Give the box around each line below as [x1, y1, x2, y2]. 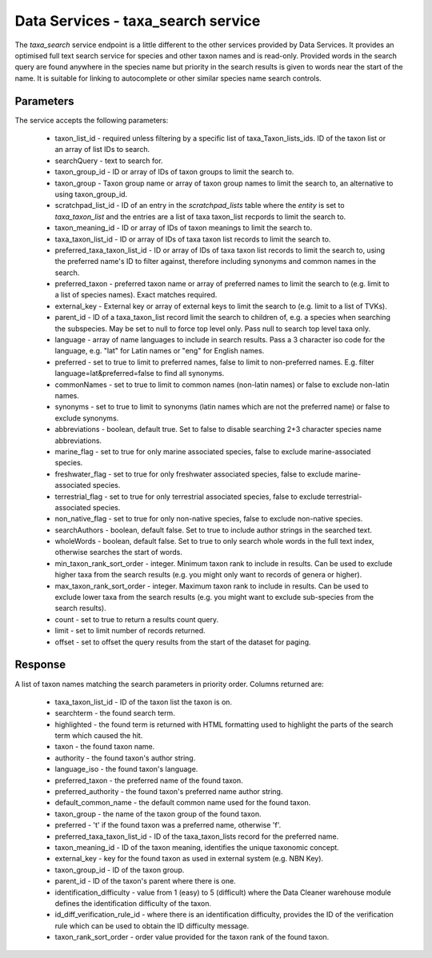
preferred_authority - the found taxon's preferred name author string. [54, 787, 283, 796]
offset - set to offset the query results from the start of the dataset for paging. [54, 637, 311, 647]
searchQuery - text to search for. [54, 156, 163, 166]
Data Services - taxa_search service [14, 12, 261, 30]
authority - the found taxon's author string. [54, 752, 196, 763]
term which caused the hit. [54, 731, 143, 740]
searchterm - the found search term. [54, 709, 175, 718]
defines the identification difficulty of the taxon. [54, 898, 212, 908]
